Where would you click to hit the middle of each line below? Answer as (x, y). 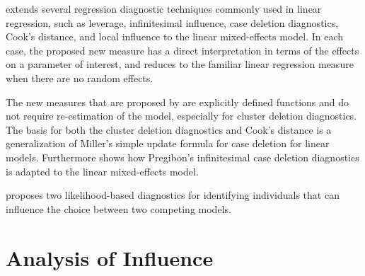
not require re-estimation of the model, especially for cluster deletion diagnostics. (181, 116)
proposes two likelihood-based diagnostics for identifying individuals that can (173, 195)
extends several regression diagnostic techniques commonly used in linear (164, 8)
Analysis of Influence (110, 257)
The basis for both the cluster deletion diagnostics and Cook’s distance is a (169, 129)
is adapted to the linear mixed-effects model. (102, 171)
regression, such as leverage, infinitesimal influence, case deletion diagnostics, (172, 22)
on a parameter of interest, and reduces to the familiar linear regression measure (180, 64)
